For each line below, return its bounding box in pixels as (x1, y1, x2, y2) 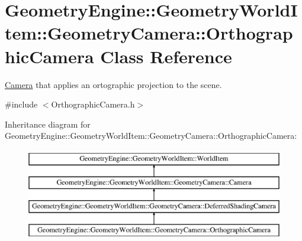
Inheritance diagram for (5, 118, 91, 130)
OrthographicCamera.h (51, 98, 135, 110)
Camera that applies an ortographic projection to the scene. (5, 78, 222, 90)
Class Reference (100, 44, 232, 68)
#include (5, 98, 38, 110)
